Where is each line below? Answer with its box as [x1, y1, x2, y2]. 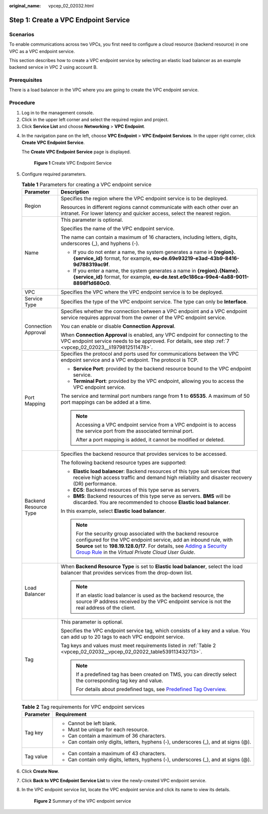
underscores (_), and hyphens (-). [60, 240, 139, 247]
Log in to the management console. [21, 110, 94, 116]
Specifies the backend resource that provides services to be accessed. [60, 450, 227, 457]
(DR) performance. [72, 480, 117, 487]
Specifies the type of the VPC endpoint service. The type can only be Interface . [60, 298, 248, 305]
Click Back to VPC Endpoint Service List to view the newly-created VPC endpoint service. [21, 777, 207, 783]
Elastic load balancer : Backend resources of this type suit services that [72, 468, 241, 475]
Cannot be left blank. [67, 720, 117, 727]
